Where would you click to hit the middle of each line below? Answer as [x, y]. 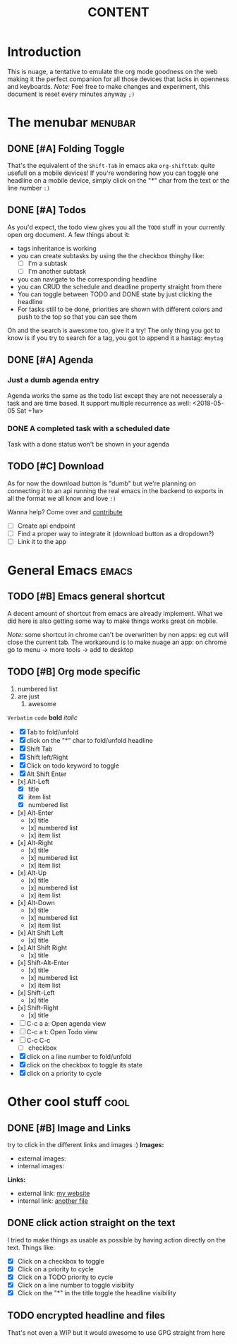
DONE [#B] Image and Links [69, 1128]
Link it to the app [42, 541]
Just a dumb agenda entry [53, 380]
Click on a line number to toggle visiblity [76, 1285]
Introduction [44, 52]
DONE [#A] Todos [47, 210]
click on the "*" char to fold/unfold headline [90, 740]
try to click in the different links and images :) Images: [86, 1144]
